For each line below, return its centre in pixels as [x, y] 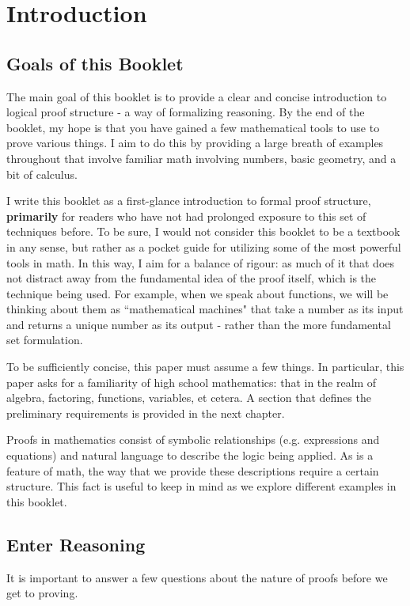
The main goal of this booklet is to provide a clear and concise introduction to [197, 96]
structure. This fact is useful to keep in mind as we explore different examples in [201, 486]
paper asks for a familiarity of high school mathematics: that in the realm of [192, 382]
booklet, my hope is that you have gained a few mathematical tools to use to [193, 127]
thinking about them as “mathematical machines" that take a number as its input [205, 309]
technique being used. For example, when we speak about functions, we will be [197, 293]
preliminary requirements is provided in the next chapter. [146, 413]
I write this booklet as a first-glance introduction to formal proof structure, [189, 201]
